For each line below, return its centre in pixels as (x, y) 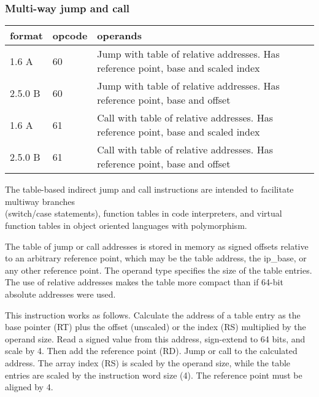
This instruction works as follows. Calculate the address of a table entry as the (153, 314)
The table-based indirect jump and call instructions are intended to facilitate (149, 189)
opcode (70, 36)
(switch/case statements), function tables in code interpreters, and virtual (144, 213)
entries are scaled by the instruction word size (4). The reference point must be (154, 375)
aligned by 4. (29, 387)
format (26, 36)
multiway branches (40, 201)
